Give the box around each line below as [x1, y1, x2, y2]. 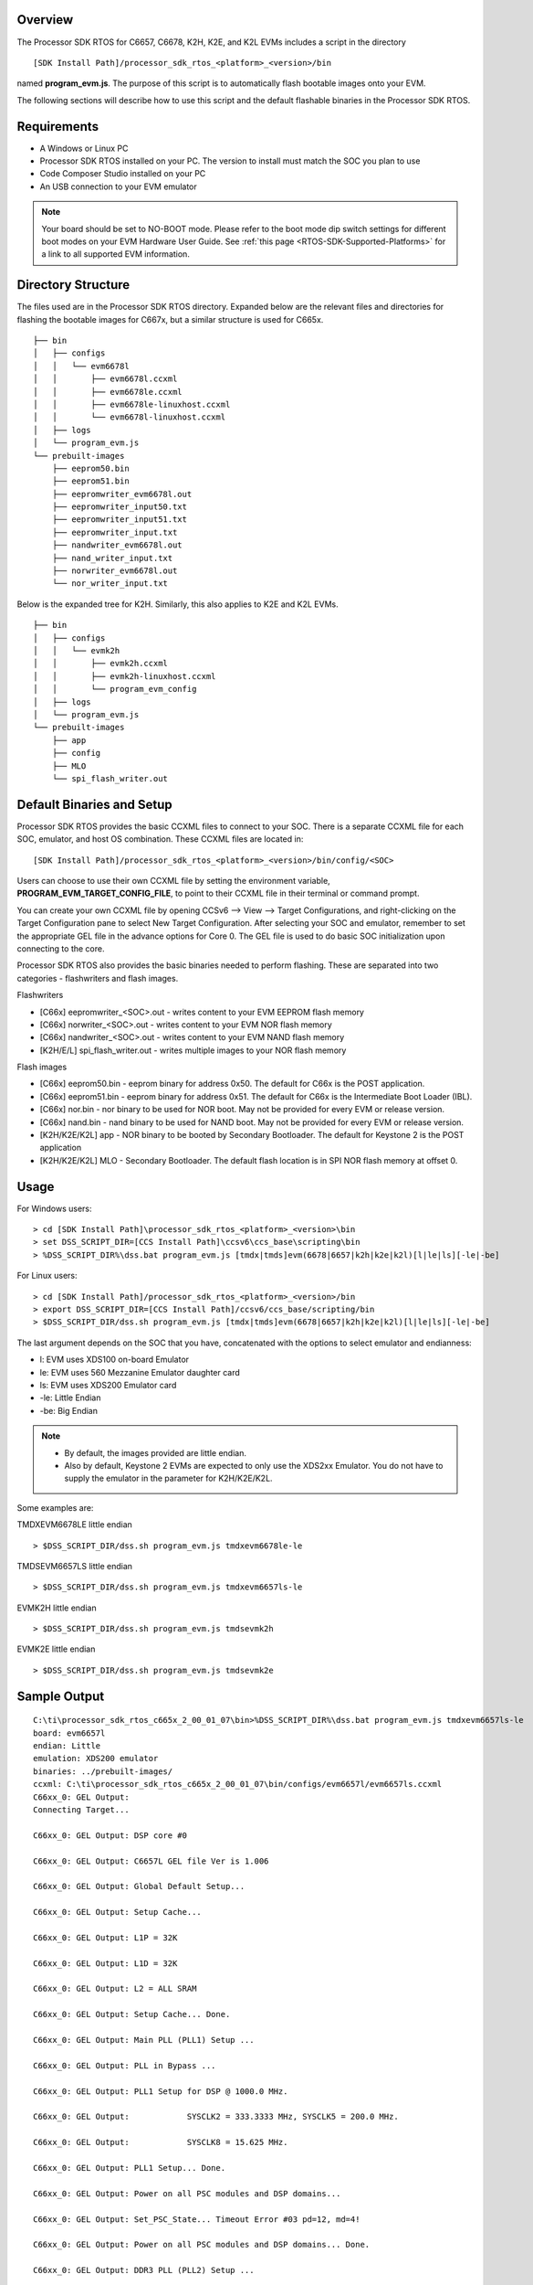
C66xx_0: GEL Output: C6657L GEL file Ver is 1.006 [33, 1855, 269, 1866]
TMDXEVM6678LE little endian [16, 1519, 132, 1530]
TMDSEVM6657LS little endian [16, 1560, 132, 1571]
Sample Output [16, 1688, 105, 1704]
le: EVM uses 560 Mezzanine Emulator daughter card [39, 1366, 241, 1377]
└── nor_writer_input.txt [51, 579, 169, 589]
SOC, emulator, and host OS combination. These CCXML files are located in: [16, 834, 304, 845]
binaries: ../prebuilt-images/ [33, 1766, 173, 1777]
